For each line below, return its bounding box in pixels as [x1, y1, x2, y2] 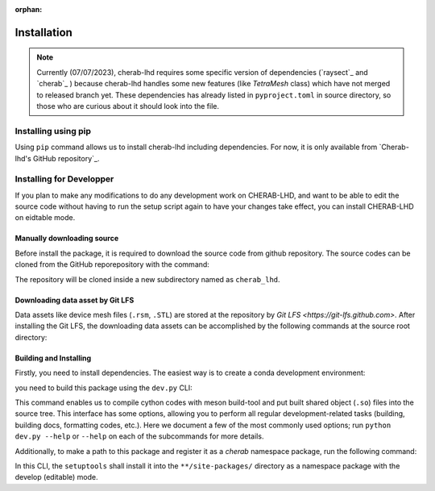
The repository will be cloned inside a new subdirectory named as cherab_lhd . [14, 274, 281, 284]
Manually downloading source [14, 234, 119, 243]
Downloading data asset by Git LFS [14, 295, 135, 305]
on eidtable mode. [14, 213, 76, 223]
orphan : [14, 5, 43, 14]
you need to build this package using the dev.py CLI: [14, 383, 193, 393]
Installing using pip [14, 125, 92, 136]
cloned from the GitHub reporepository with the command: [14, 260, 209, 269]
